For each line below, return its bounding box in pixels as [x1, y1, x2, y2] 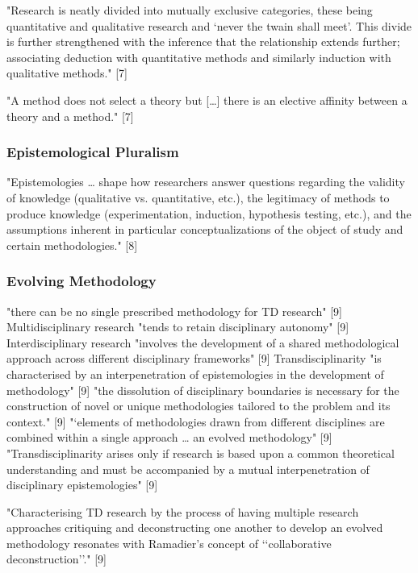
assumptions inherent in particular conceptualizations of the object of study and [6, 221, 403, 238]
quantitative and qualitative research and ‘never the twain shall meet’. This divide [6, 17, 412, 34]
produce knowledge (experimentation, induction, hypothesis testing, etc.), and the [6, 205, 412, 222]
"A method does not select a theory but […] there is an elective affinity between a [6, 91, 408, 108]
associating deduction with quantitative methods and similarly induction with [6, 48, 391, 65]
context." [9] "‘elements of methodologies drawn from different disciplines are [6, 413, 385, 430]
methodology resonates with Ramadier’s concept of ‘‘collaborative [6, 534, 332, 551]
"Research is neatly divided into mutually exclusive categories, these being [6, 2, 373, 18]
